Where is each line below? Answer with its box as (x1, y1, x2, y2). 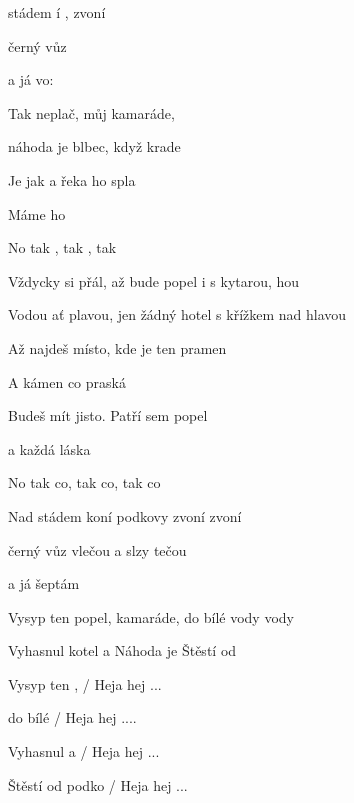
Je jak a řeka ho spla (8, 169, 136, 190)
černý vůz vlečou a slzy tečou (8, 539, 187, 560)
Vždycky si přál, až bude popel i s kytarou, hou (8, 270, 300, 291)
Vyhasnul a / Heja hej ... (8, 741, 160, 762)
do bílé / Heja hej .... (8, 707, 137, 728)
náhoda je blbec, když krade (8, 136, 181, 157)
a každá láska (8, 438, 91, 459)
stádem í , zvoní (8, 2, 106, 22)
